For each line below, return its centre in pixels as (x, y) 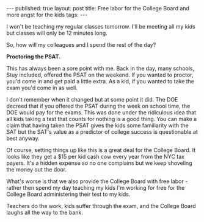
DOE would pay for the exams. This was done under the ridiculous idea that (101, 113)
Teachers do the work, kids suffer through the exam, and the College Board (101, 206)
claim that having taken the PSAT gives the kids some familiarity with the (98, 125)
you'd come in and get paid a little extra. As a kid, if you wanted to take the (100, 81)
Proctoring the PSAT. (34, 57)
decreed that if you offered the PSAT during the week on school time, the (98, 106)
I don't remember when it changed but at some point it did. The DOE (92, 99)
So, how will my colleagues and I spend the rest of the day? (81, 45)
